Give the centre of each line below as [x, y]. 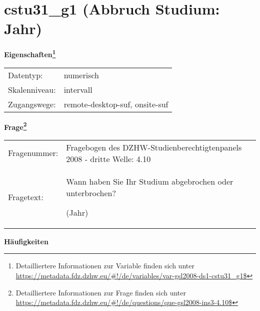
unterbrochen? [91, 193]
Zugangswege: [32, 104]
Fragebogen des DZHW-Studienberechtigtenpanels [154, 147]
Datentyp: [25, 75]
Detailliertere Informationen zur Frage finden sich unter [101, 292]
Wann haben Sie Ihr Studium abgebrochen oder [150, 181]
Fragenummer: [33, 153]
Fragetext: [26, 197]
